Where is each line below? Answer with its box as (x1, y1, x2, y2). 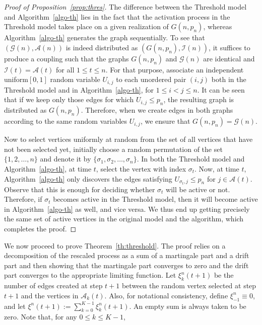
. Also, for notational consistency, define (104, 290, 228, 300)
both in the (211, 74, 246, 85)
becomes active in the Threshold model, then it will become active (53, 194, 258, 204)
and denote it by (40, 153, 91, 164)
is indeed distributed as (65, 42, 138, 52)
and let (4, 300, 26, 311)
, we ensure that (140, 116, 190, 126)
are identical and (203, 53, 255, 63)
